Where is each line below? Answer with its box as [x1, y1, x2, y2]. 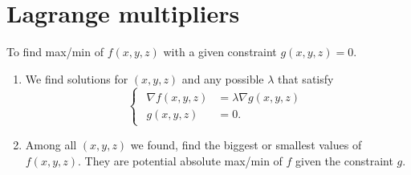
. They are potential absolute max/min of [78, 152, 283, 169]
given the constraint [295, 152, 393, 169]
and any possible [181, 70, 264, 87]
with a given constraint [163, 43, 277, 60]
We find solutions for [25, 70, 128, 87]
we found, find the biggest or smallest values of [130, 136, 362, 153]
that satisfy [278, 70, 334, 87]
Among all [25, 136, 77, 153]
